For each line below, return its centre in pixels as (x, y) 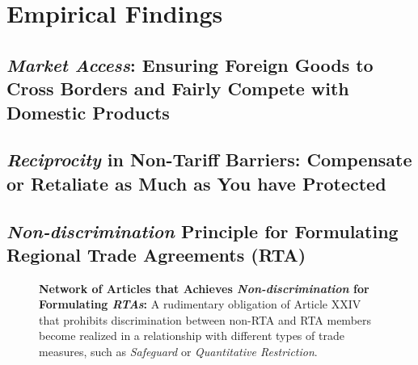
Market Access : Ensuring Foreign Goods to (190, 64)
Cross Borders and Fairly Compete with (178, 88)
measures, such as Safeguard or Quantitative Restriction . (178, 352)
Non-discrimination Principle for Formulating (203, 231)
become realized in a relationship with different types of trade (192, 336)
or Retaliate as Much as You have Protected (196, 183)
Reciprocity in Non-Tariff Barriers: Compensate (209, 159)
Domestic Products (88, 112)
